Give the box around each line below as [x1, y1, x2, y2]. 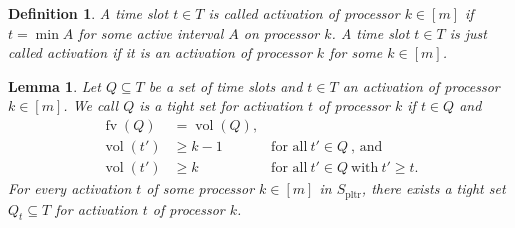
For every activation [8, 178, 132, 199]
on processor [243, 22, 320, 43]
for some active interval [78, 22, 224, 43]
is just [449, 22, 487, 43]
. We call [63, 95, 119, 116]
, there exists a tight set [361, 178, 506, 199]
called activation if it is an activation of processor [8, 42, 312, 63]
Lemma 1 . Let [8, 75, 101, 96]
